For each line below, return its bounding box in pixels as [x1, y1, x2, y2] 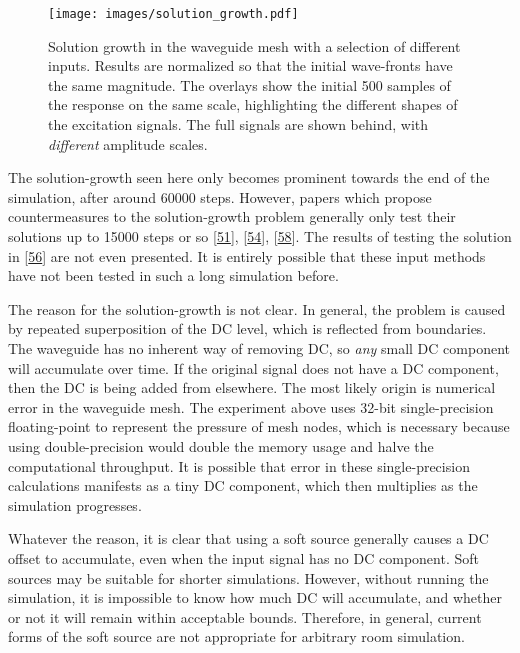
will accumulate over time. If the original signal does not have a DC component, [8, 357, 499, 378]
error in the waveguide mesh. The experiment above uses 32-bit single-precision [8, 396, 494, 417]
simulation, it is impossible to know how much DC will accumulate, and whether [8, 587, 503, 608]
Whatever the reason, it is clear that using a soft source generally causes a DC [8, 528, 489, 549]
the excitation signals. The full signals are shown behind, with [48, 114, 429, 135]
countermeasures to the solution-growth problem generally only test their [8, 206, 456, 227]
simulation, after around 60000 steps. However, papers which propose [8, 186, 432, 207]
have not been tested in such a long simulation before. [8, 265, 339, 286]
